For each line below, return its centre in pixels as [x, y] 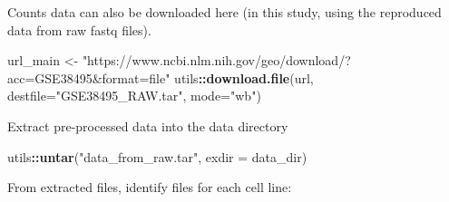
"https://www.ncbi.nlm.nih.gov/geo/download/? [216, 60]
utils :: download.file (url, [244, 77]
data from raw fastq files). [79, 29]
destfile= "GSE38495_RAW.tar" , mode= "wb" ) [134, 96]
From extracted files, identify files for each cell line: [150, 187]
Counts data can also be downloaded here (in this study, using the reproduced [224, 12]
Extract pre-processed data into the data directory [148, 125]
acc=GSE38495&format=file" [89, 77]
